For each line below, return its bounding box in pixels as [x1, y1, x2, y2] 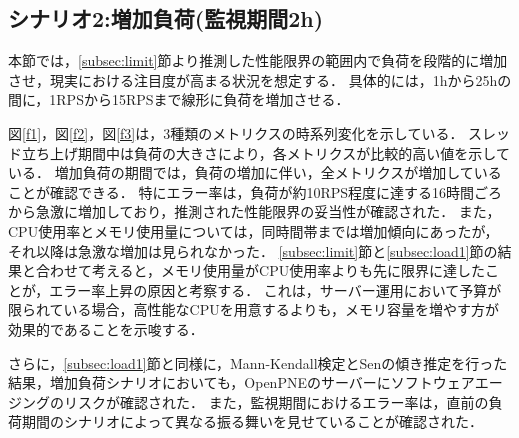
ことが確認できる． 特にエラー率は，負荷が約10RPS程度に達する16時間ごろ [8, 181, 503, 202]
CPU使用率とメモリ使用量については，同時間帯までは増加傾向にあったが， [8, 220, 499, 241]
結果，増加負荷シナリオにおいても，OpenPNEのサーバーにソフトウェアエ [8, 372, 489, 393]
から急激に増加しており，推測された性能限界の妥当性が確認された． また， [8, 201, 501, 222]
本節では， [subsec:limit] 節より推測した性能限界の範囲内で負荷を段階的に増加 [8, 50, 508, 71]
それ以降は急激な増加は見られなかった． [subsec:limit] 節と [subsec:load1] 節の [8, 240, 498, 261]
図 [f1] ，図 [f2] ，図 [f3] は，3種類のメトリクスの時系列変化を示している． [8, 122, 464, 143]
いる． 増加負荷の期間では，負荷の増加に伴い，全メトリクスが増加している [8, 162, 502, 183]
